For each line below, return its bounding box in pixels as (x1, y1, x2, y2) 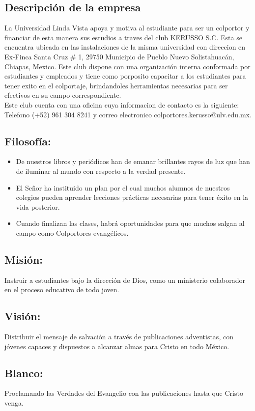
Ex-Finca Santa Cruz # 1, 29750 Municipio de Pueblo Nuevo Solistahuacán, (4, 51, 234, 61)
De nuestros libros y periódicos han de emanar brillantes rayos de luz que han (16, 156, 250, 166)
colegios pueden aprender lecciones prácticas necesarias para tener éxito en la (16, 192, 249, 202)
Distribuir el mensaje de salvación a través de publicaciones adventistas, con (4, 331, 233, 342)
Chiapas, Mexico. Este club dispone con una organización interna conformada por (4, 61, 251, 71)
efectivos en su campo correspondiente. (4, 90, 121, 100)
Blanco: (4, 365, 43, 380)
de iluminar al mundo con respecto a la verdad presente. (16, 165, 186, 176)
